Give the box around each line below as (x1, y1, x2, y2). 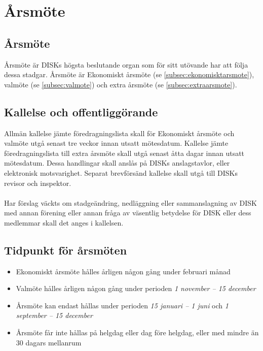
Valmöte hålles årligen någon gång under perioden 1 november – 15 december (16, 283, 256, 294)
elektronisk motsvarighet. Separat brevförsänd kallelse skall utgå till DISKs (4, 167, 238, 178)
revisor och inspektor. (4, 177, 71, 188)
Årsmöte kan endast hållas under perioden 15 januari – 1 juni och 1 (16, 300, 229, 310)
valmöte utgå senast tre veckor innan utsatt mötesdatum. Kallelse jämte (4, 138, 229, 148)
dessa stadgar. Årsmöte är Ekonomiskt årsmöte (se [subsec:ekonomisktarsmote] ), (4, 69, 254, 80)
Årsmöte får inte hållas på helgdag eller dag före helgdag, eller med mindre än (16, 327, 259, 338)
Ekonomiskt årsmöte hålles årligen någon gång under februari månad (16, 266, 231, 276)
